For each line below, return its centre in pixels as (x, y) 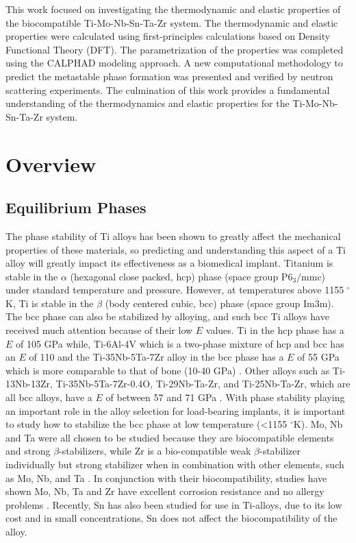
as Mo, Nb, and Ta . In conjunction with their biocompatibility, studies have (166, 478)
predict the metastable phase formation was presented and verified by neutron (169, 76)
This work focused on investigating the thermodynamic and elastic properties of (173, 9)
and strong (28, 451)
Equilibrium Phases (76, 207)
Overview (51, 164)
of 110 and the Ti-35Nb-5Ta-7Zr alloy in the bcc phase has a (156, 357)
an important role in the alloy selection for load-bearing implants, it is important (176, 410)
